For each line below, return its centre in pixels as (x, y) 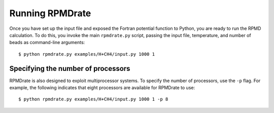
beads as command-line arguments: (47, 43)
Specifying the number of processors (70, 68)
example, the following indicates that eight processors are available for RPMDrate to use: (102, 88)
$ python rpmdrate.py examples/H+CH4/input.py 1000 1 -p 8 (93, 99)
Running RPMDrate (50, 13)
